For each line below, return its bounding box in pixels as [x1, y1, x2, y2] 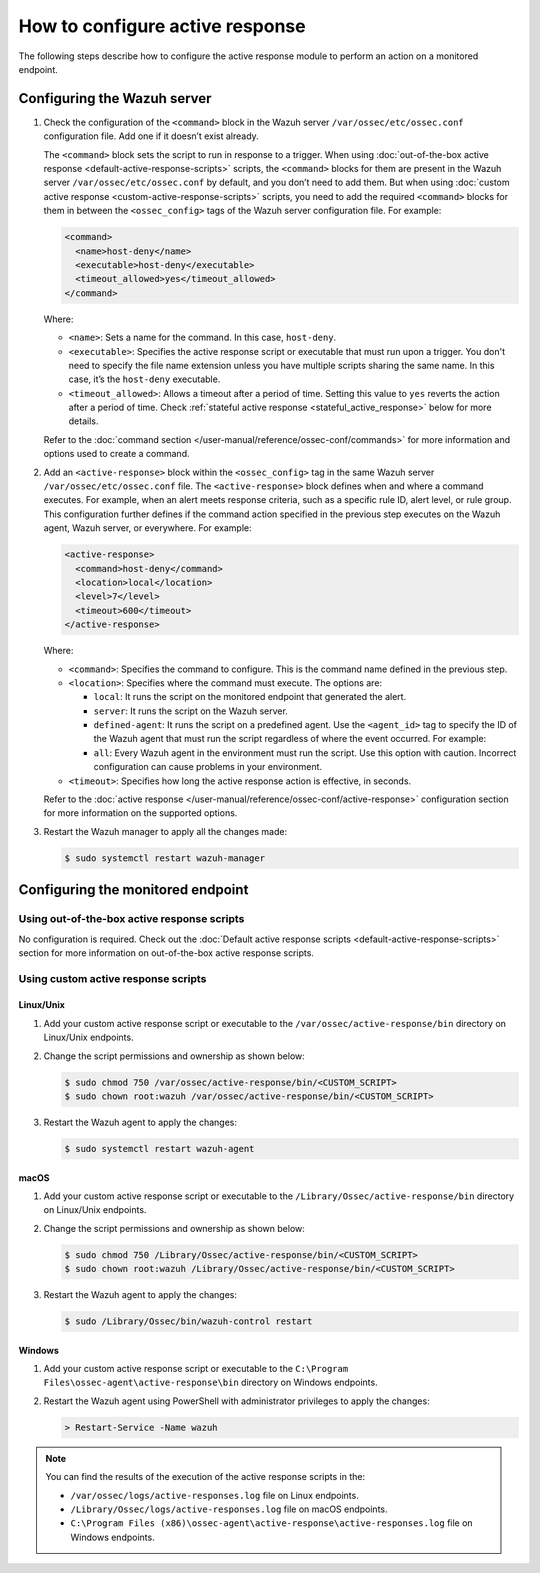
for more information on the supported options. [43, 807, 238, 819]
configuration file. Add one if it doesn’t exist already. [43, 130, 259, 142]
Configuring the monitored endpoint [18, 881, 249, 899]
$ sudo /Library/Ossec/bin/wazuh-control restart [64, 1316, 313, 1327]
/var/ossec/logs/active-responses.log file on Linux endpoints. [70, 1489, 359, 1501]
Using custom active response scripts [18, 971, 207, 985]
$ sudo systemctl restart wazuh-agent [64, 1143, 255, 1154]
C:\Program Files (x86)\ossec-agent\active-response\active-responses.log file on [70, 1517, 474, 1529]
